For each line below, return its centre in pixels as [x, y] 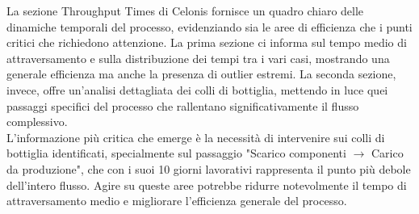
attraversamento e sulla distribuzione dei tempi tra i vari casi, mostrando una [198, 58]
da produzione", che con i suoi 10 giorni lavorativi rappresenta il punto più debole [209, 168]
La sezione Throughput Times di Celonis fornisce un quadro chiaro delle [185, 10]
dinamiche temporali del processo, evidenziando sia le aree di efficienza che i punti [209, 26]
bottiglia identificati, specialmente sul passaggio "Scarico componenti [176, 153]
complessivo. [37, 122]
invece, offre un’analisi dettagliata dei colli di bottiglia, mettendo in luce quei [197, 89]
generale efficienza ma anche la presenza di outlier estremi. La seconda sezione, [201, 74]
